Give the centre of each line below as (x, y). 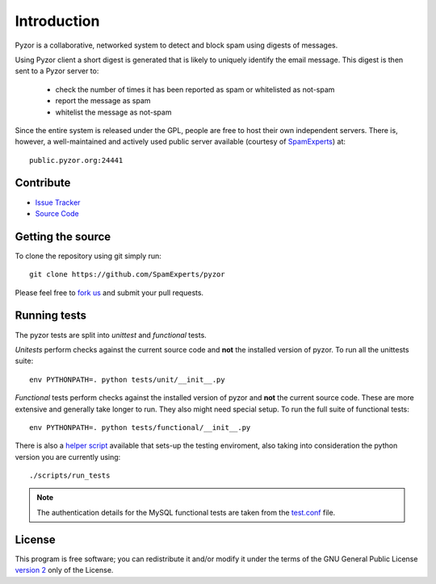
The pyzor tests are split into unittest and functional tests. (111, 335)
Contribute (43, 183)
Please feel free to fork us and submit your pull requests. (109, 292)
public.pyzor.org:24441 (76, 160)
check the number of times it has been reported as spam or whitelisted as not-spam (195, 90)
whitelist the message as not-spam (113, 112)
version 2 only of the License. (64, 570)
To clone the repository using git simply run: (88, 256)
